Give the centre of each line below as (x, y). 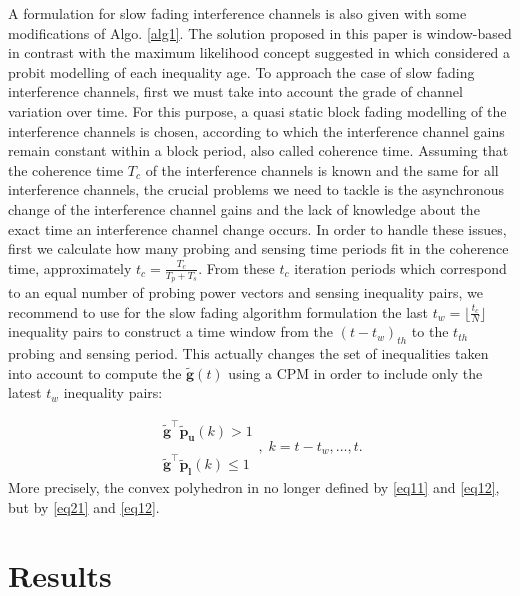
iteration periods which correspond (400, 267)
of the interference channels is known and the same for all (322, 169)
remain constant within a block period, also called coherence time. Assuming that (258, 150)
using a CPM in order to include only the (355, 372)
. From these (236, 267)
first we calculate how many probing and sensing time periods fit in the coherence (258, 248)
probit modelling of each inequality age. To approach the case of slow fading (241, 71)
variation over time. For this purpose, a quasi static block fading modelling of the (257, 110)
